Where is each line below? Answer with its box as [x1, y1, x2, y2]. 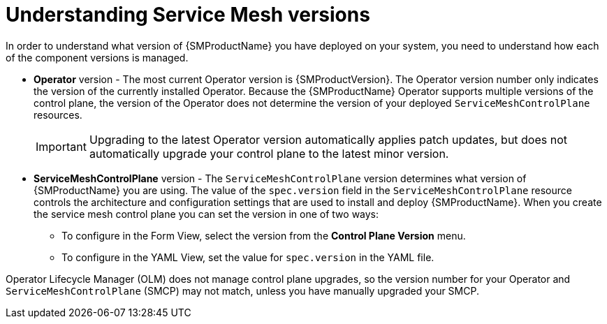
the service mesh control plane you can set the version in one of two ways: [34, 207, 379, 220]
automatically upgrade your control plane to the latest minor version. [89, 146, 449, 161]
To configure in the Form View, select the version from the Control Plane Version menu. [61, 229, 466, 242]
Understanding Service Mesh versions [6, 3, 370, 27]
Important [36, 139, 87, 154]
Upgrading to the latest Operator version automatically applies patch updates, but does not [89, 132, 568, 147]
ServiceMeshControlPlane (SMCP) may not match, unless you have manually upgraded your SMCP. [6, 284, 479, 297]
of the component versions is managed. [6, 51, 189, 64]
